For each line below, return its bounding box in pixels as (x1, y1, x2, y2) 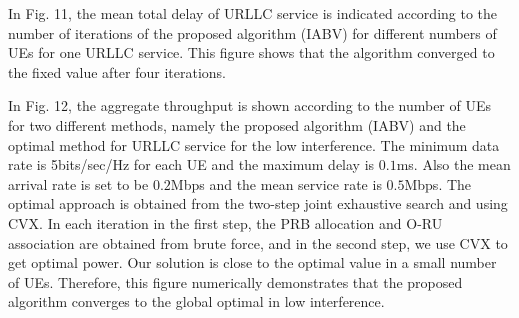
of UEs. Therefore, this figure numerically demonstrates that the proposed (8, 271, 463, 292)
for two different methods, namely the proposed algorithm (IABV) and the (8, 114, 466, 135)
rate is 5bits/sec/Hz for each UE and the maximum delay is (8, 154, 375, 175)
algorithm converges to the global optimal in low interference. (8, 291, 385, 312)
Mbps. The (404, 173, 472, 194)
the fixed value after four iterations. (8, 61, 226, 82)
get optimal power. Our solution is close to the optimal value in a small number (8, 252, 497, 273)
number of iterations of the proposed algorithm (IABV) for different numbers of (8, 22, 497, 43)
